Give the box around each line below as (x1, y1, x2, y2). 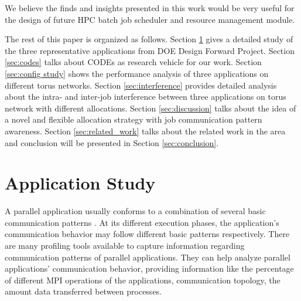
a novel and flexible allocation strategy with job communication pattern (5, 113, 262, 126)
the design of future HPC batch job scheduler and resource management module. (5, 13, 295, 25)
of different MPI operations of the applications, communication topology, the (5, 273, 281, 286)
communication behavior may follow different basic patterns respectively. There (5, 228, 290, 240)
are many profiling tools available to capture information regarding (5, 239, 245, 252)
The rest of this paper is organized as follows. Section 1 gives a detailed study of (5, 33, 293, 45)
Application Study (5, 171, 156, 195)
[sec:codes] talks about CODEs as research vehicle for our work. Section (5, 56, 262, 68)
